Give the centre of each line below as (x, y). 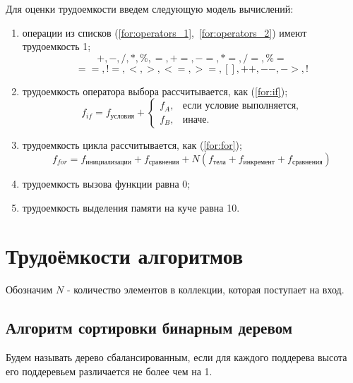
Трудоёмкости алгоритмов (125, 256)
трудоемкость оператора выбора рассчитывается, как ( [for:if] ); (155, 91)
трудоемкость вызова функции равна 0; (106, 183)
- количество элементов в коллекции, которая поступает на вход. (205, 290)
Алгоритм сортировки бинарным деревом (149, 328)
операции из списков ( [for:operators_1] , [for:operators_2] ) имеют (164, 32)
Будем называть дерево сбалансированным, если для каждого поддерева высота (176, 357)
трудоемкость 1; (56, 46)
